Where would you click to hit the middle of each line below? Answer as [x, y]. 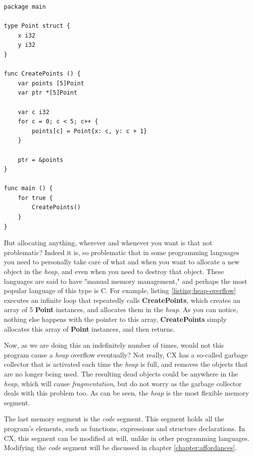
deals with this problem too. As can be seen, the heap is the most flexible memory [126, 393]
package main [25, 7]
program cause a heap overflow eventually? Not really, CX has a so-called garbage [126, 354]
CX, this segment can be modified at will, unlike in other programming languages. [127, 438]
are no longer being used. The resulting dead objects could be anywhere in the [121, 373]
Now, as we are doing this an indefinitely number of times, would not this [114, 345]
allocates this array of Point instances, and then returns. [89, 328]
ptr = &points [40, 160]
